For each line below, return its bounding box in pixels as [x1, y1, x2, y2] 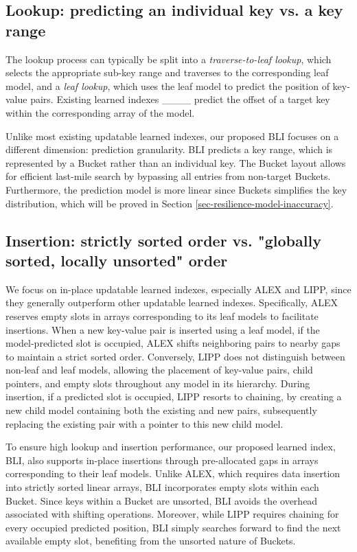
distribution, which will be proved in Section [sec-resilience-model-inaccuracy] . [5, 196, 334, 210]
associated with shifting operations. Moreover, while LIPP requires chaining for [5, 507, 339, 521]
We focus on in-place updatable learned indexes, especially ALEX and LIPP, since [5, 281, 352, 296]
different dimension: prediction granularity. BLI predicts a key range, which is [5, 142, 333, 157]
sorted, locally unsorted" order [5, 249, 228, 271]
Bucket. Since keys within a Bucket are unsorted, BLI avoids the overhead [5, 493, 318, 507]
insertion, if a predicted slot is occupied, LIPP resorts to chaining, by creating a [5, 389, 342, 404]
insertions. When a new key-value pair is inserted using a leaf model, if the [5, 322, 320, 336]
